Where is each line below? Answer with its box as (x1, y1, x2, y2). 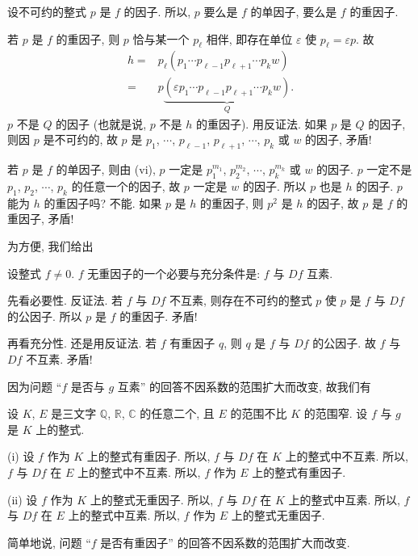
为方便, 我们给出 (7, 238, 94, 255)
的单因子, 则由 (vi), (56, 161, 156, 178)
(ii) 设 (7, 491, 38, 508)
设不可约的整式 (7, 3, 86, 19)
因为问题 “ (7, 377, 62, 394)
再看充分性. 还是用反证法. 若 (7, 335, 157, 352)
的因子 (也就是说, (56, 115, 147, 132)
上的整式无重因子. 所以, (90, 491, 214, 508)
